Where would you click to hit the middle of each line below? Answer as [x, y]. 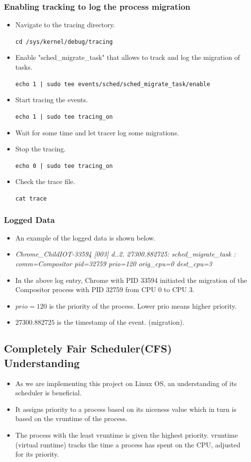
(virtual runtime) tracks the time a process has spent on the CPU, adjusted [128, 444]
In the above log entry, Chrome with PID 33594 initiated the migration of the [131, 280]
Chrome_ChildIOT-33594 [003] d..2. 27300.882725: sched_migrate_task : [125, 254]
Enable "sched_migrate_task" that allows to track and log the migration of [127, 57]
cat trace [31, 199]
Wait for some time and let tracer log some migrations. [97, 132]
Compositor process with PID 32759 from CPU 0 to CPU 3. [105, 289]
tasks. [24, 67]
